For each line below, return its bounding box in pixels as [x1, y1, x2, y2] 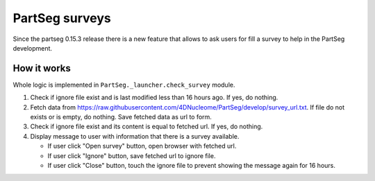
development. [12, 44, 52, 52]
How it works [12, 62, 71, 74]
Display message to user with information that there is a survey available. [30, 132, 240, 140]
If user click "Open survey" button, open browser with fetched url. [47, 142, 237, 150]
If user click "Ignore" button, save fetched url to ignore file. [47, 151, 216, 160]
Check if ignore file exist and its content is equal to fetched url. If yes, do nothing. [30, 122, 263, 131]
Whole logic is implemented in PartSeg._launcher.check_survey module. [12, 80, 235, 89]
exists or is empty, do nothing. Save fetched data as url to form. [30, 113, 212, 121]
